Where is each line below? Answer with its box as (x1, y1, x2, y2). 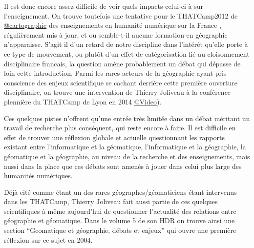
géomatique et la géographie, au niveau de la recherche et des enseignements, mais (4, 151, 250, 161)
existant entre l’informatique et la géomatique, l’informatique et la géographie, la (4, 142, 246, 152)
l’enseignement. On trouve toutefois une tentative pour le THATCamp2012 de (4, 10, 238, 21)
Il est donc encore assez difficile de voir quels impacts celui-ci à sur (4, 1, 204, 11)
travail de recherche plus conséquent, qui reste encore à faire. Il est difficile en (4, 123, 236, 133)
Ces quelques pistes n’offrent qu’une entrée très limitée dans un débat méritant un (4, 113, 250, 123)
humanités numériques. (4, 170, 73, 181)
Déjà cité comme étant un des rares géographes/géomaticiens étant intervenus (4, 186, 237, 197)
